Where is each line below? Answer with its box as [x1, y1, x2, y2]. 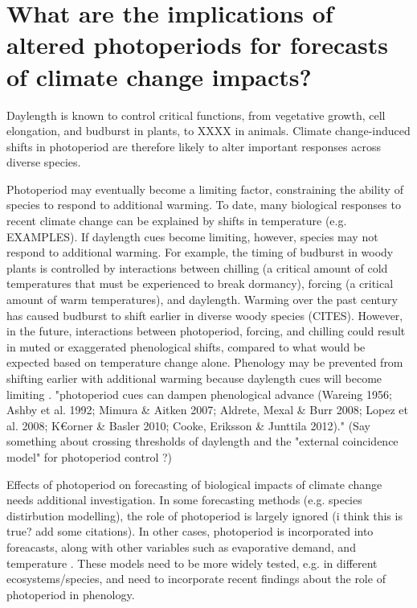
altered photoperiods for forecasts [6, 28, 388, 61]
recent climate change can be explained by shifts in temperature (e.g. [6, 212, 347, 229]
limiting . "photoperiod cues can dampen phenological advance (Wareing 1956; [6, 385, 392, 402]
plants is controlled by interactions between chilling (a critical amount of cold [6, 259, 388, 276]
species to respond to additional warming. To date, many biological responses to [6, 196, 401, 213]
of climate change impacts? [6, 60, 312, 92]
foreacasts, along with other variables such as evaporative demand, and [6, 538, 356, 555]
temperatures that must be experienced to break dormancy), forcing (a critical [6, 275, 394, 292]
